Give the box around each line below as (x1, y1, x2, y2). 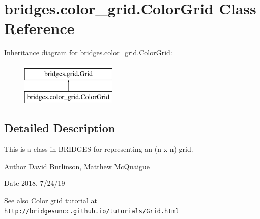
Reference (4, 18, 75, 39)
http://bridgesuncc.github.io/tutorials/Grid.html (4, 207, 179, 215)
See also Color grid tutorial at (4, 195, 97, 206)
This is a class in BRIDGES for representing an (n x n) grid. (4, 144, 193, 154)
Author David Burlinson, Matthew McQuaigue (4, 161, 150, 171)
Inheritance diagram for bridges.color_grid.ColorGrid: (4, 47, 172, 58)
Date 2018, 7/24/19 (4, 178, 65, 189)
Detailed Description (4, 120, 115, 136)
